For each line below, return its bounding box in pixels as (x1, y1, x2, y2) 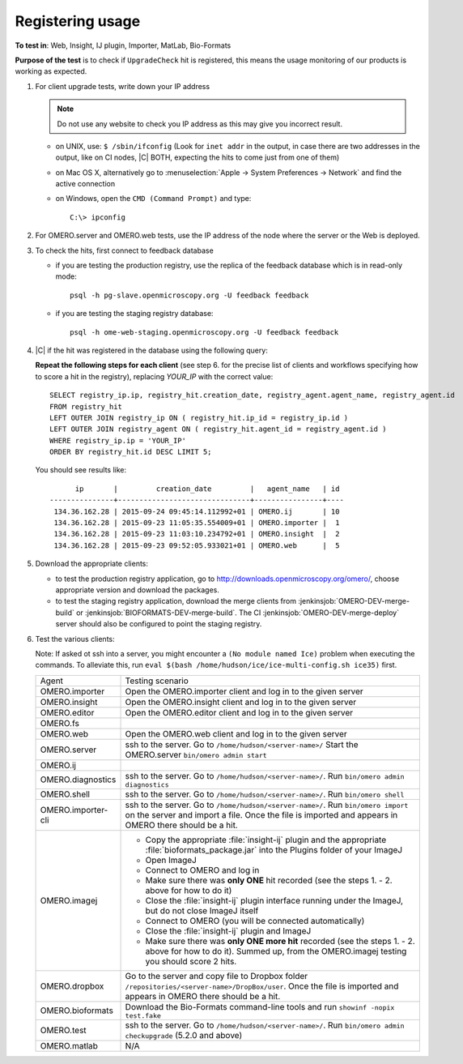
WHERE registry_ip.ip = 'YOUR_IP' (49, 436, 186, 445)
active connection (55, 179, 116, 189)
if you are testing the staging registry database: (55, 309, 214, 318)
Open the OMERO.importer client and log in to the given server (125, 686, 363, 697)
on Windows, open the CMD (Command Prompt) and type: (55, 194, 252, 203)
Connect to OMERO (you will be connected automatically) (145, 915, 365, 926)
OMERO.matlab (40, 1040, 99, 1051)
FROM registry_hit (49, 402, 123, 411)
